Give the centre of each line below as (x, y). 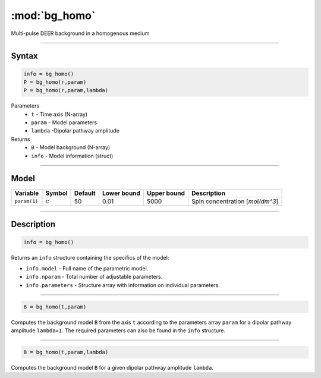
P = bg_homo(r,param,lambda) (66, 90)
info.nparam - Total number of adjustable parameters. (94, 277)
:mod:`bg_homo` (53, 15)
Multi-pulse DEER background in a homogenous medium (80, 33)
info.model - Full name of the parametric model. (87, 268)
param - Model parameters (64, 122)
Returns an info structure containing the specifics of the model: (90, 257)
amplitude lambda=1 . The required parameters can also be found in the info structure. (118, 330)
